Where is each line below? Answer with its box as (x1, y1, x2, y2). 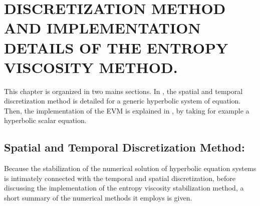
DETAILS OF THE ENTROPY (4, 37, 228, 57)
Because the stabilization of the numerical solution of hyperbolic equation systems (4, 163, 256, 173)
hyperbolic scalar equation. (4, 115, 87, 125)
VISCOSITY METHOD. (4, 56, 178, 77)
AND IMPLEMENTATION (4, 17, 201, 38)
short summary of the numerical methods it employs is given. (4, 192, 192, 203)
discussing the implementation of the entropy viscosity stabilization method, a (4, 182, 244, 193)
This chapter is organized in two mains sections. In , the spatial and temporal (4, 85, 243, 96)
